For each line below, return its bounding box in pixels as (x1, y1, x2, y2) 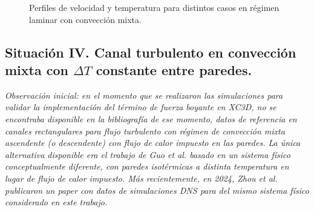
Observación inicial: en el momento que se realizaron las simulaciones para (5, 88, 283, 101)
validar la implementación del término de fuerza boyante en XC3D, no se (5, 101, 276, 113)
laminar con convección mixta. (29, 13, 142, 25)
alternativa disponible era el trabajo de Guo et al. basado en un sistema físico (5, 148, 290, 161)
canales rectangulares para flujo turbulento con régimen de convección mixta (5, 124, 285, 137)
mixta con (5, 60, 68, 79)
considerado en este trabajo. (5, 196, 108, 208)
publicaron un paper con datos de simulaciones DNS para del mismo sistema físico (5, 184, 309, 196)
